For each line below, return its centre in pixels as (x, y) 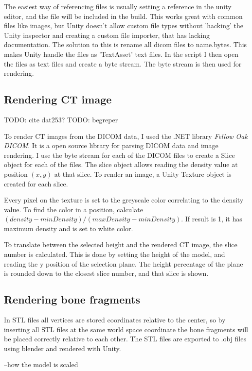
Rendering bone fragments (72, 299)
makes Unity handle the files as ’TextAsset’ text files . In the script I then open (121, 54)
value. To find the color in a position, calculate (73, 209)
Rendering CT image (58, 99)
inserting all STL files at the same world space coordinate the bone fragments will (126, 329)
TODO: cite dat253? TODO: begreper (61, 119)
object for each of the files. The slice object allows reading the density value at (121, 164)
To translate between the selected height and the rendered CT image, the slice (121, 245)
